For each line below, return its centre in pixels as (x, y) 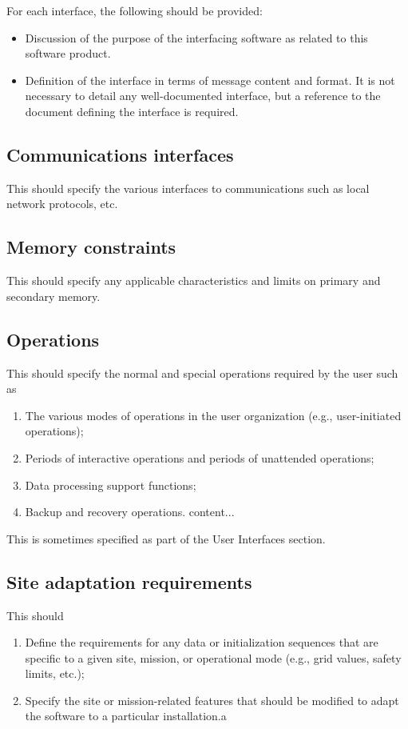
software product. (68, 53)
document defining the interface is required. (132, 111)
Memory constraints (91, 247)
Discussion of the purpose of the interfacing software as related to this (196, 37)
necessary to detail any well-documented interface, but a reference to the (203, 96)
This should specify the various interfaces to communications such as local (188, 188)
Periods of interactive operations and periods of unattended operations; (200, 457)
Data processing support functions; (111, 485)
